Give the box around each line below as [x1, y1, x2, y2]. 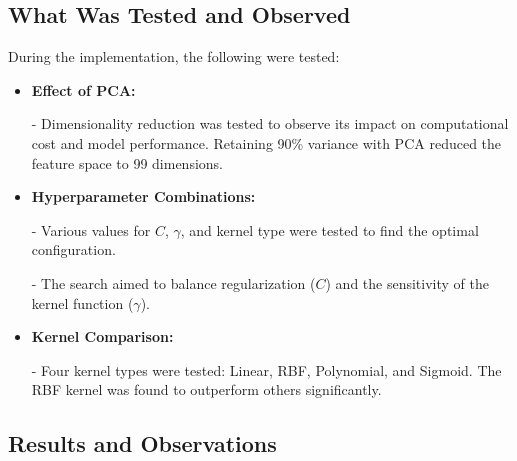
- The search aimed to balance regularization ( [31, 272, 316, 293]
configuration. [31, 239, 116, 260]
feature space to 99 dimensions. [31, 152, 223, 173]
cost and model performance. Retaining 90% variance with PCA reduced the [31, 132, 502, 153]
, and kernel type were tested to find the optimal [180, 219, 479, 240]
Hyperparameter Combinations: [31, 186, 256, 207]
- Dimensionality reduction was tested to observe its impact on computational [31, 113, 509, 134]
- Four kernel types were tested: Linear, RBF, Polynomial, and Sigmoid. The [31, 359, 502, 380]
